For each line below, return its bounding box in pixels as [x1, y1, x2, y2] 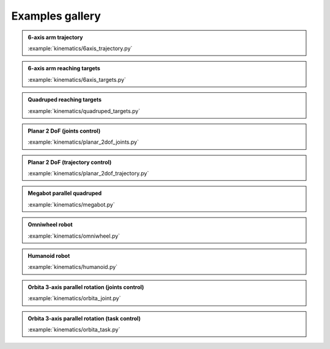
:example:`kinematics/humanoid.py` [28, 263, 118, 271]
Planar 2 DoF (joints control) [28, 127, 101, 134]
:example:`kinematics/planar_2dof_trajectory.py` [28, 170, 149, 177]
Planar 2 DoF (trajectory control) [28, 158, 112, 166]
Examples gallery [11, 9, 101, 23]
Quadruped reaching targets [28, 96, 102, 103]
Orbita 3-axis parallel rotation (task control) [28, 315, 141, 322]
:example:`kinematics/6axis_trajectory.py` [28, 45, 133, 52]
